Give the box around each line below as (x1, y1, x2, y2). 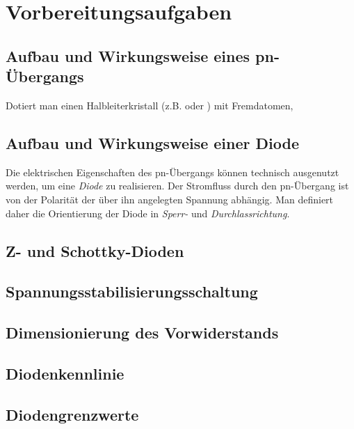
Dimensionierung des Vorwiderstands (6, 322, 279, 343)
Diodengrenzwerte (6, 403, 139, 425)
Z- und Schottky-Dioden (6, 240, 184, 261)
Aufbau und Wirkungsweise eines (6, 45, 250, 66)
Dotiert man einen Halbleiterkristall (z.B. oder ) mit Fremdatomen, (6, 97, 293, 112)
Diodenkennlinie (6, 362, 124, 384)
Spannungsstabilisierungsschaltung (6, 281, 258, 302)
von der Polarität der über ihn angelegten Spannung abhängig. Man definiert (6, 192, 334, 206)
